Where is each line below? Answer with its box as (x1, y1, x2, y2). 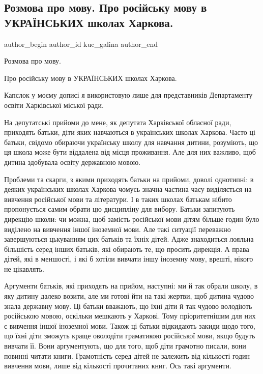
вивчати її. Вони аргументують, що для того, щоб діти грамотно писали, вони (4, 340, 246, 351)
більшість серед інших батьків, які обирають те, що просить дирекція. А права (4, 243, 249, 254)
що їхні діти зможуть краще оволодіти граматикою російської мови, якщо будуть (4, 330, 255, 341)
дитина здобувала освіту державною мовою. (4, 156, 141, 167)
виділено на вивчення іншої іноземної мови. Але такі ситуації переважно (4, 223, 231, 234)
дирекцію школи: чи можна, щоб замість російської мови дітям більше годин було (4, 213, 259, 224)
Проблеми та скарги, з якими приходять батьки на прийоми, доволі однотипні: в (4, 174, 254, 184)
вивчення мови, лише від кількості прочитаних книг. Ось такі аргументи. (4, 360, 231, 371)
